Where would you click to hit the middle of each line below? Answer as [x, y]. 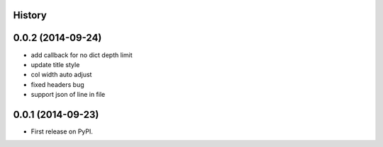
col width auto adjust [61, 75]
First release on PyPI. [62, 131]
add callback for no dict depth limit [82, 55]
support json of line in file [68, 95]
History [30, 15]
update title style [55, 64]
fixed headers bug [57, 84]
